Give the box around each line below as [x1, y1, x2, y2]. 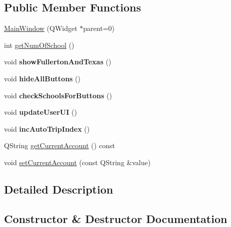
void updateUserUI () [4, 107, 77, 117]
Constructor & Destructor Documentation [4, 211, 227, 226]
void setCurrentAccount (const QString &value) [4, 157, 151, 167]
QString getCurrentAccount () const [4, 140, 115, 151]
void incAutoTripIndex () [4, 123, 90, 134]
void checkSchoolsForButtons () [4, 90, 112, 100]
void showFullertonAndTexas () [4, 56, 111, 67]
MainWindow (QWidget [4, 23, 77, 33]
